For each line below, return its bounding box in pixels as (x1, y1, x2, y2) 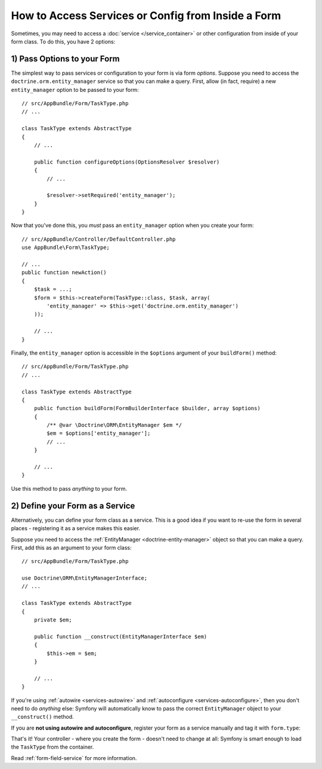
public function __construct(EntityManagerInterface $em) (33, 633, 208, 640)
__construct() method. (11, 713, 74, 721)
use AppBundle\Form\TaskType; (21, 244, 110, 251)
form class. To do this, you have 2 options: (11, 38, 116, 45)
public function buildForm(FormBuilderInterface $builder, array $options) (33, 405, 261, 412)
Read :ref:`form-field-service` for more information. (11, 754, 137, 761)
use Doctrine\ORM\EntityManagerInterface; (21, 575, 148, 582)
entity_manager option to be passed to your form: (11, 86, 140, 93)
